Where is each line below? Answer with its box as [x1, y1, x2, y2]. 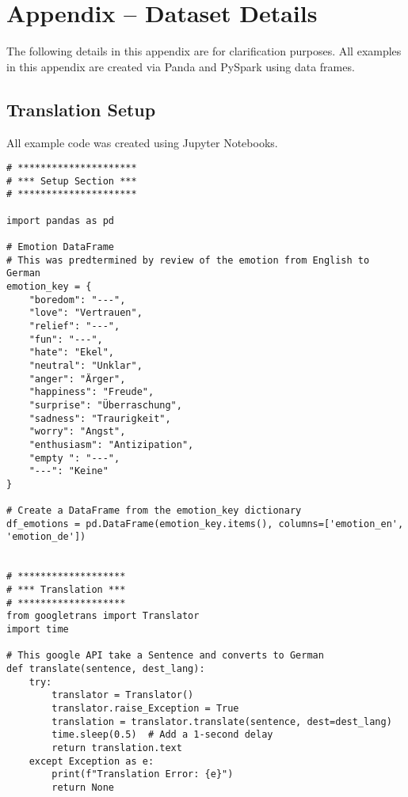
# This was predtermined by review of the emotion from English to [6, 254, 370, 266]
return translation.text [51, 742, 182, 753]
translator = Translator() [51, 689, 194, 701]
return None [51, 781, 115, 793]
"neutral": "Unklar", [29, 359, 143, 371]
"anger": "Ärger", [29, 373, 126, 385]
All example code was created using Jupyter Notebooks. [6, 134, 278, 150]
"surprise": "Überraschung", [29, 399, 182, 411]
